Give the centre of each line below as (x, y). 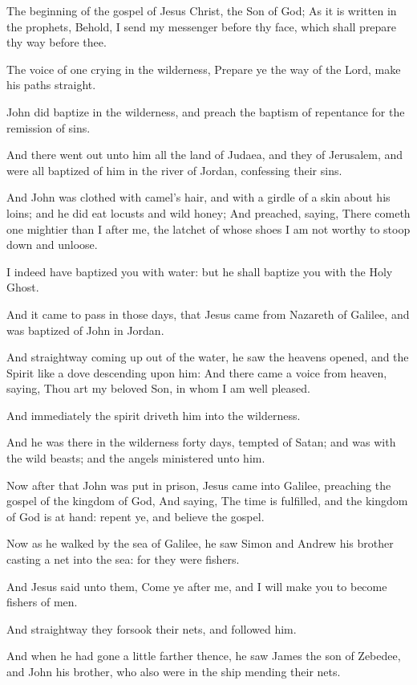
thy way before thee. (57, 42)
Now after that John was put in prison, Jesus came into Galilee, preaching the (199, 485)
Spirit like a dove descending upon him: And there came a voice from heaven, (197, 372)
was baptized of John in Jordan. (85, 330)
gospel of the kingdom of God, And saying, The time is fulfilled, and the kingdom (207, 501)
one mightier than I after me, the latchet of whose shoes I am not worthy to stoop (208, 228)
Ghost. (23, 287)
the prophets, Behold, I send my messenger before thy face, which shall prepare (202, 26)
